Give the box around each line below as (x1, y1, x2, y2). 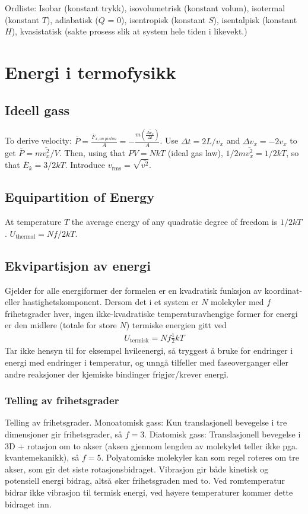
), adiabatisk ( (46, 13, 99, 26)
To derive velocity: (5, 134, 72, 147)
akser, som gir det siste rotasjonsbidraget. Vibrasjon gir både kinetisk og (5, 462, 269, 475)
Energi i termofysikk (5, 59, 176, 84)
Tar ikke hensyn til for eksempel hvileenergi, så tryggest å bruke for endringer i (5, 344, 293, 357)
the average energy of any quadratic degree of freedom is (71, 215, 278, 228)
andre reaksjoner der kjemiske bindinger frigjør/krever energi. (5, 367, 229, 380)
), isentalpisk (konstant (213, 13, 297, 26)
